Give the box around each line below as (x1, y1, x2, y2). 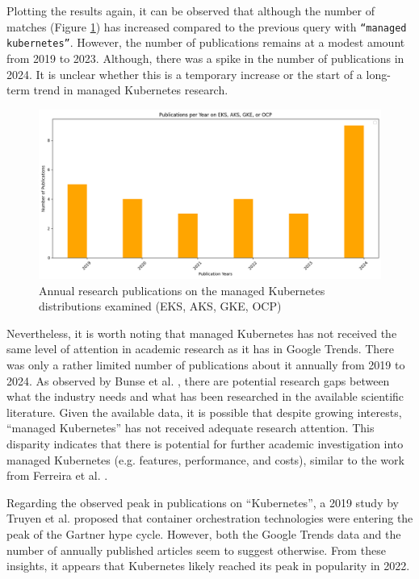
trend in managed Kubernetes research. (33, 81, 228, 98)
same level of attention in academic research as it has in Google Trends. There (6, 340, 395, 357)
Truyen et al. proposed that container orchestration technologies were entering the (6, 510, 413, 527)
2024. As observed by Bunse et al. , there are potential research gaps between (6, 372, 390, 389)
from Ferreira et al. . (6, 467, 108, 484)
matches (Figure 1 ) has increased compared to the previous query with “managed (6, 18, 407, 35)
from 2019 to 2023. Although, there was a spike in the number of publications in (6, 49, 404, 66)
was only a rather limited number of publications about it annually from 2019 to (6, 356, 405, 373)
